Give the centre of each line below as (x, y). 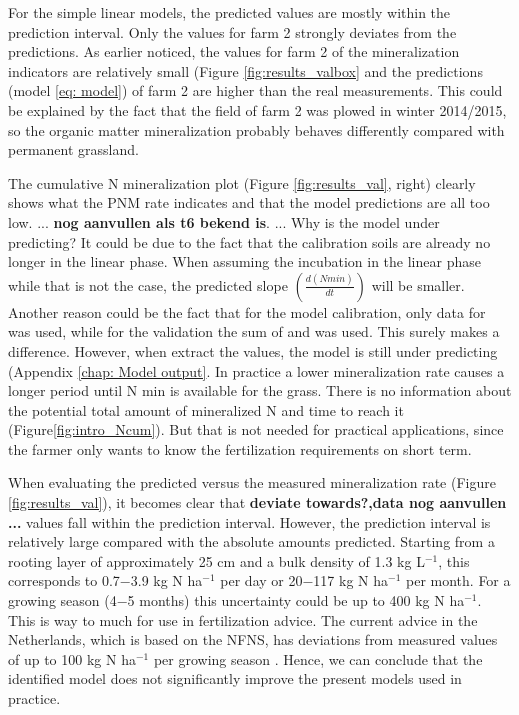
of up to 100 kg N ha (72, 658)
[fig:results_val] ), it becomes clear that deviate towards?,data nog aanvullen (257, 502)
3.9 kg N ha (166, 580)
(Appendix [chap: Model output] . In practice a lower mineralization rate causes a (256, 370)
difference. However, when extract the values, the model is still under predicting (253, 350)
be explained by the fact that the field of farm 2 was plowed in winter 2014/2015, (257, 109)
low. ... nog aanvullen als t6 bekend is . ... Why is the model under (224, 221)
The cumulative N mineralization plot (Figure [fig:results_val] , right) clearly (242, 182)
